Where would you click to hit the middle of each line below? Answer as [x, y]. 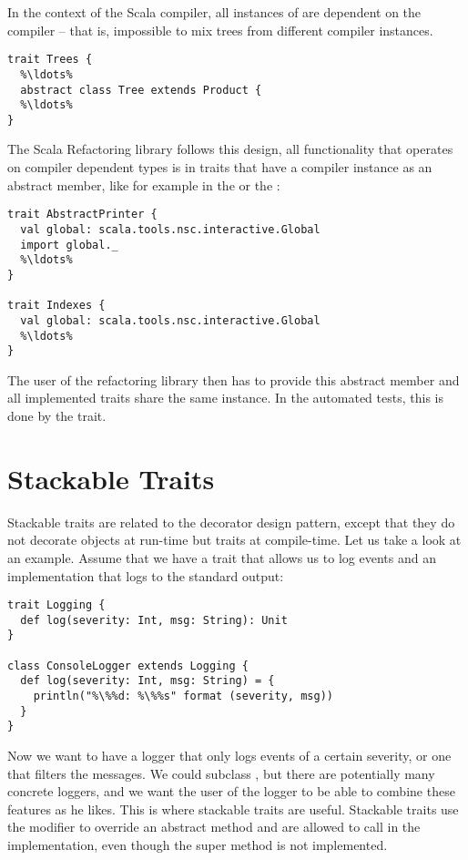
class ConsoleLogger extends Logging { [128, 665]
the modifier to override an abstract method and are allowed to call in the [214, 827]
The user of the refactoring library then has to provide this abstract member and [234, 379]
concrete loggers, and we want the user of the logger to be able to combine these [231, 791]
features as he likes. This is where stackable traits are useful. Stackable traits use [233, 809]
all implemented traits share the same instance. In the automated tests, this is [225, 398]
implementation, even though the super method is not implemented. [198, 844]
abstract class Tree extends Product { [141, 90]
